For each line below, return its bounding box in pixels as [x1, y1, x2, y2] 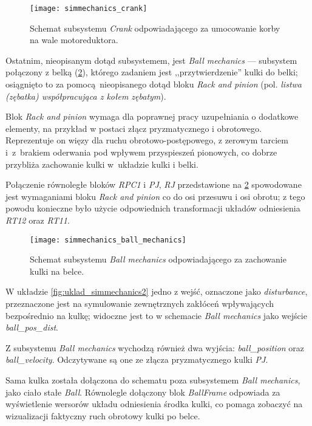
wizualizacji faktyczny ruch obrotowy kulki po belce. [5, 409, 200, 422]
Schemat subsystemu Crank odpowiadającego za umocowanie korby [30, 21, 280, 34]
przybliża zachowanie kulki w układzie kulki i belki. [5, 157, 198, 170]
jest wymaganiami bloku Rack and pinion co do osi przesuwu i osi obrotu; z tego [5, 190, 305, 202]
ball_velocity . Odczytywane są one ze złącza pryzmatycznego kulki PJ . [5, 353, 268, 366]
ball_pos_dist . [5, 321, 58, 334]
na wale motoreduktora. [30, 33, 118, 46]
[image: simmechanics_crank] [30, 4, 148, 13]
